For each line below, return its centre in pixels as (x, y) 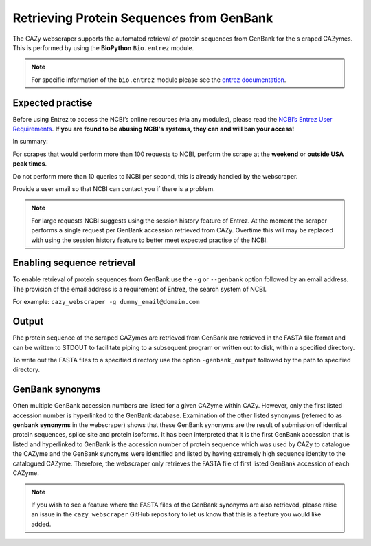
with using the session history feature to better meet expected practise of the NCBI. (149, 240)
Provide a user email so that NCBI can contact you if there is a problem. (114, 188)
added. (41, 524)
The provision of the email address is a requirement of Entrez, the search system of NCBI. (140, 289)
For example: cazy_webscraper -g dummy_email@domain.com (106, 302)
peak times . (30, 164)
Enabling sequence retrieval (74, 263)
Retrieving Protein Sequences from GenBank (143, 18)
